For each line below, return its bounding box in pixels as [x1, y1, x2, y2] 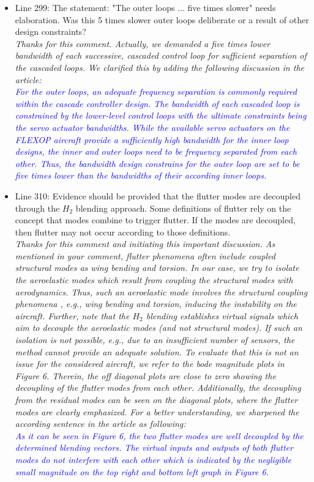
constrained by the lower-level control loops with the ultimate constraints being [15, 109, 307, 122]
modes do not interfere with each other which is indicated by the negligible [15, 453, 291, 465]
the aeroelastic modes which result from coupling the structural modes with [15, 273, 293, 286]
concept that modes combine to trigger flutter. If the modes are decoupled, [15, 213, 296, 226]
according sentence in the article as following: [15, 417, 186, 430]
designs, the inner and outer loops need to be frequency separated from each [15, 145, 297, 158]
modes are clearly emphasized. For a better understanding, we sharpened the [15, 405, 299, 418]
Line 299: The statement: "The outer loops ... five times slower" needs [15, 1, 276, 13]
